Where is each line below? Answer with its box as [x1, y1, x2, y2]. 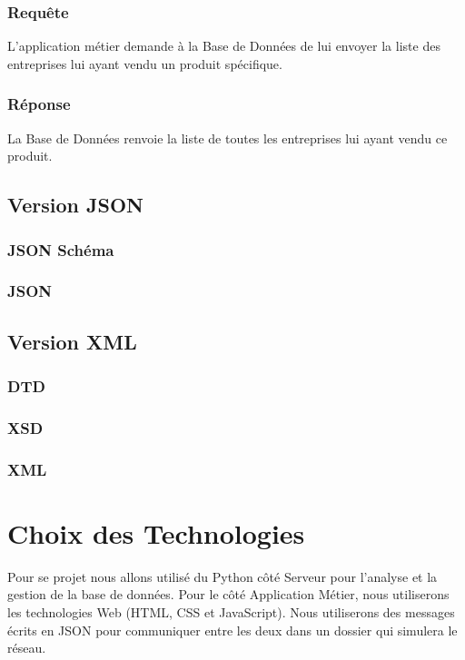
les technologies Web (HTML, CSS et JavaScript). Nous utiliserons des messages [7, 602, 455, 621]
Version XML [7, 327, 137, 355]
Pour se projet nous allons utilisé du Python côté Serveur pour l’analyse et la [7, 566, 438, 586]
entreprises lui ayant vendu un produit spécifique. [7, 54, 282, 73]
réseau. [7, 638, 46, 657]
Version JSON [7, 191, 143, 219]
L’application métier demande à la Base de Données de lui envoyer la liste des [7, 36, 440, 55]
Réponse [7, 93, 71, 115]
